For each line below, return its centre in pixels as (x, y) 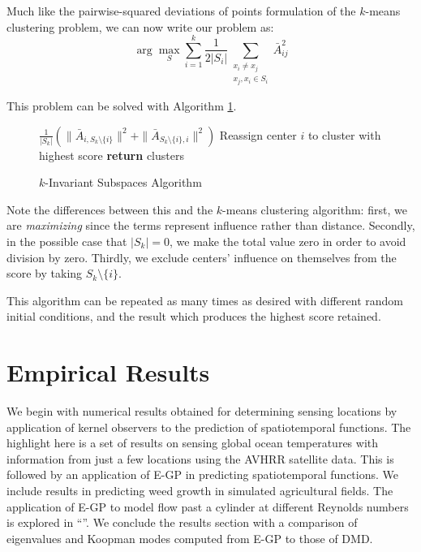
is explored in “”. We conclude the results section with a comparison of (182, 522)
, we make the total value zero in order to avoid (288, 241)
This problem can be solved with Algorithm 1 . (122, 106)
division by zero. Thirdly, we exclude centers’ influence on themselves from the (202, 257)
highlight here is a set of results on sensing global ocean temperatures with (193, 443)
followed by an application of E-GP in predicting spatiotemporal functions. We (203, 474)
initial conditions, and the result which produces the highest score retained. (194, 316)
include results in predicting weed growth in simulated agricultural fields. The (200, 491)
